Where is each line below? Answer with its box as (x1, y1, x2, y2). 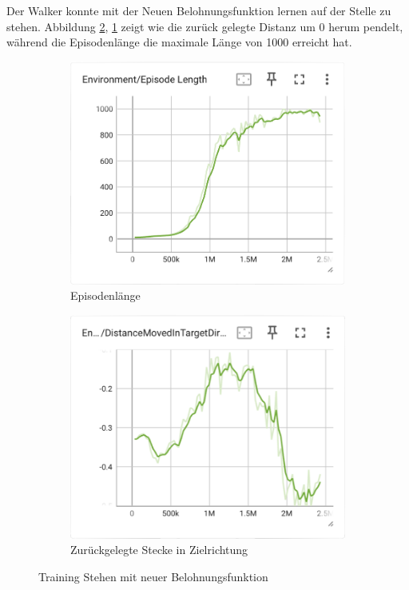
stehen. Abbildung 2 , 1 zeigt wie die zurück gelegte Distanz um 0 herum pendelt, (6, 18, 403, 34)
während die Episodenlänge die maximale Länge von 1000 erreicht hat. (6, 34, 352, 50)
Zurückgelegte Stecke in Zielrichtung (70, 541, 248, 558)
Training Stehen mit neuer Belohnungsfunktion (38, 568, 268, 584)
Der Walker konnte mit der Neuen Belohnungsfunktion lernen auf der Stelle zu (6, 2, 391, 18)
